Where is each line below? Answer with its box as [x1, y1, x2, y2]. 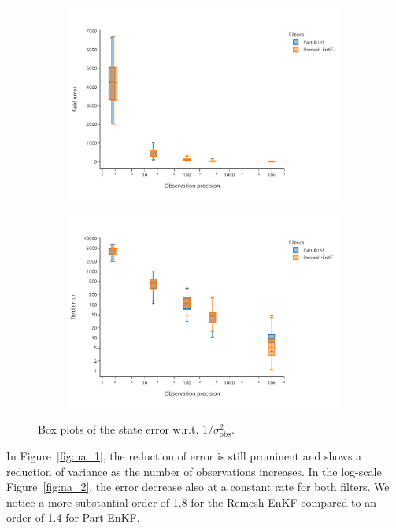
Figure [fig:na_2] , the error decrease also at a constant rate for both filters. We [6, 478, 390, 495]
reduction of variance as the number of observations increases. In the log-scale [6, 463, 382, 479]
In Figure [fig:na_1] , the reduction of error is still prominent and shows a [6, 447, 362, 463]
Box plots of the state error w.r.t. [38, 421, 199, 438]
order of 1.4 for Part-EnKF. [6, 509, 140, 526]
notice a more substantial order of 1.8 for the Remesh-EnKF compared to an [6, 493, 376, 510]
